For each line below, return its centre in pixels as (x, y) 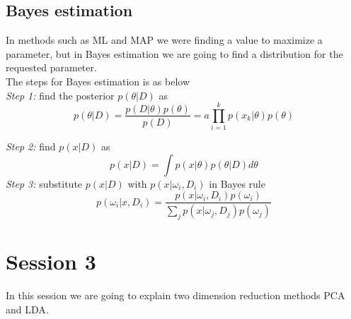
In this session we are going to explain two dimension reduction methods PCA (175, 295)
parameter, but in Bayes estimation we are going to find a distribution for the (174, 53)
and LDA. (27, 309)
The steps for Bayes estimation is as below (98, 81)
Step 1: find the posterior (60, 95)
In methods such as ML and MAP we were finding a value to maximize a (164, 40)
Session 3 (51, 261)
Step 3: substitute (44, 183)
